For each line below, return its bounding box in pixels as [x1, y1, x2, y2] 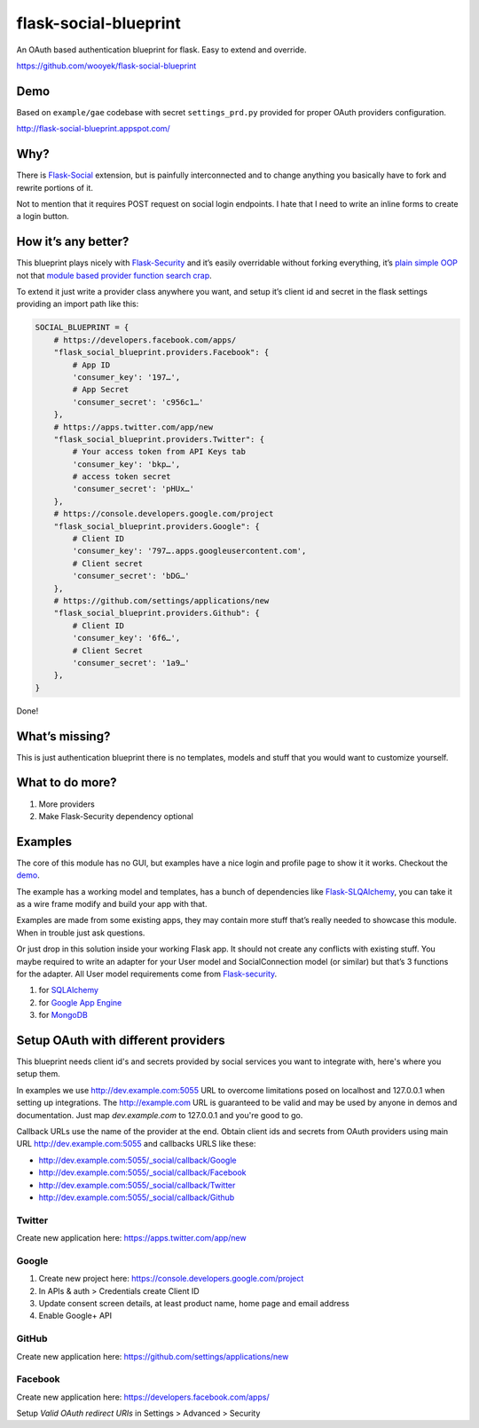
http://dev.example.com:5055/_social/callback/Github [38, 1192, 235, 1203]
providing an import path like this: [16, 298, 139, 310]
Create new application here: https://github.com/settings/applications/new [16, 1351, 289, 1361]
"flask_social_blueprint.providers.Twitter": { [53, 434, 265, 444]
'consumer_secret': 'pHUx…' [72, 484, 195, 494]
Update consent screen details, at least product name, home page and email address [38, 1298, 349, 1308]
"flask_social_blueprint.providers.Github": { [53, 608, 261, 619]
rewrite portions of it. [16, 182, 93, 193]
